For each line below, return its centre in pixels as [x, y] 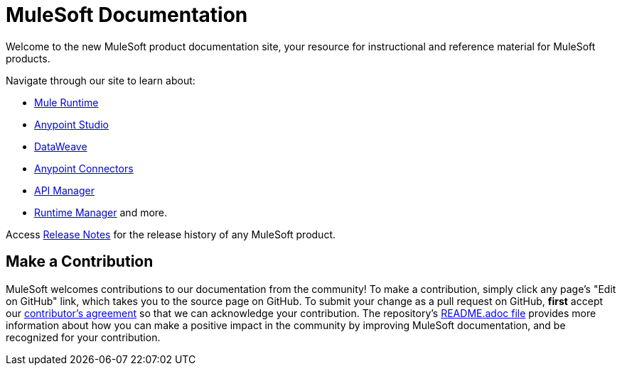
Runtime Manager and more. [101, 212]
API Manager [64, 190]
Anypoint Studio [71, 124]
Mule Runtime [66, 102]
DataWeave [61, 146]
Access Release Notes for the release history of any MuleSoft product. [171, 234]
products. [28, 58]
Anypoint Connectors [84, 168]
